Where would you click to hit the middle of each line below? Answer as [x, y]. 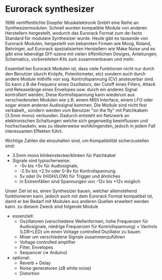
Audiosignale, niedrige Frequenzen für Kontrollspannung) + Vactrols [88, 226]
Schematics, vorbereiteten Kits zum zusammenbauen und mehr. [70, 59]
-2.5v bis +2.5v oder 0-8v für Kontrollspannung [67, 171]
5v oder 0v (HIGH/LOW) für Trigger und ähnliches [70, 176]
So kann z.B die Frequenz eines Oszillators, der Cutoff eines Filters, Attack [80, 84]
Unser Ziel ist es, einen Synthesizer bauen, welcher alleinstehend [71, 191]
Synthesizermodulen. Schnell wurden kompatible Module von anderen [76, 27]
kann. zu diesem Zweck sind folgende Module [52, 206]
